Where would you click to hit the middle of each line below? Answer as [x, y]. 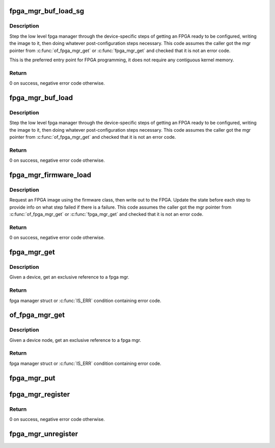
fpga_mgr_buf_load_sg [47, 11]
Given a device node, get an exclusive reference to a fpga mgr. [75, 340]
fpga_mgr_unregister [44, 434]
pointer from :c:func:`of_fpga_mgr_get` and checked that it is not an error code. [93, 137]
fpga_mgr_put [32, 378]
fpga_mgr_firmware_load [50, 175]
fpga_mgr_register [40, 394]
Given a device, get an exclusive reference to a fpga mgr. [69, 277]
